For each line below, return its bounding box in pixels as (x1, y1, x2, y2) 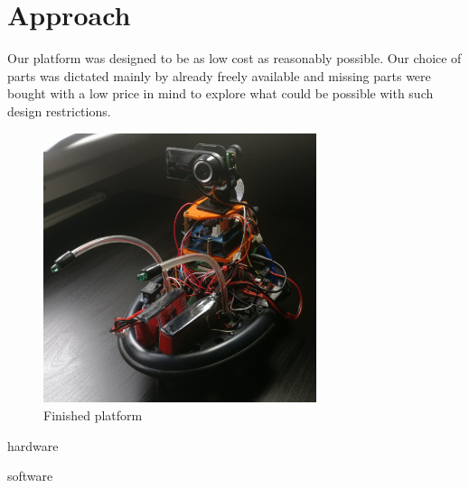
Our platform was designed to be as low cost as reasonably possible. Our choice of (7, 49, 462, 68)
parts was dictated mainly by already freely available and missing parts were (7, 66, 431, 85)
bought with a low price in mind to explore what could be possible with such (7, 84, 434, 103)
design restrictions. (7, 101, 111, 120)
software (7, 466, 53, 485)
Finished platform (43, 405, 143, 424)
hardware (7, 436, 59, 455)
